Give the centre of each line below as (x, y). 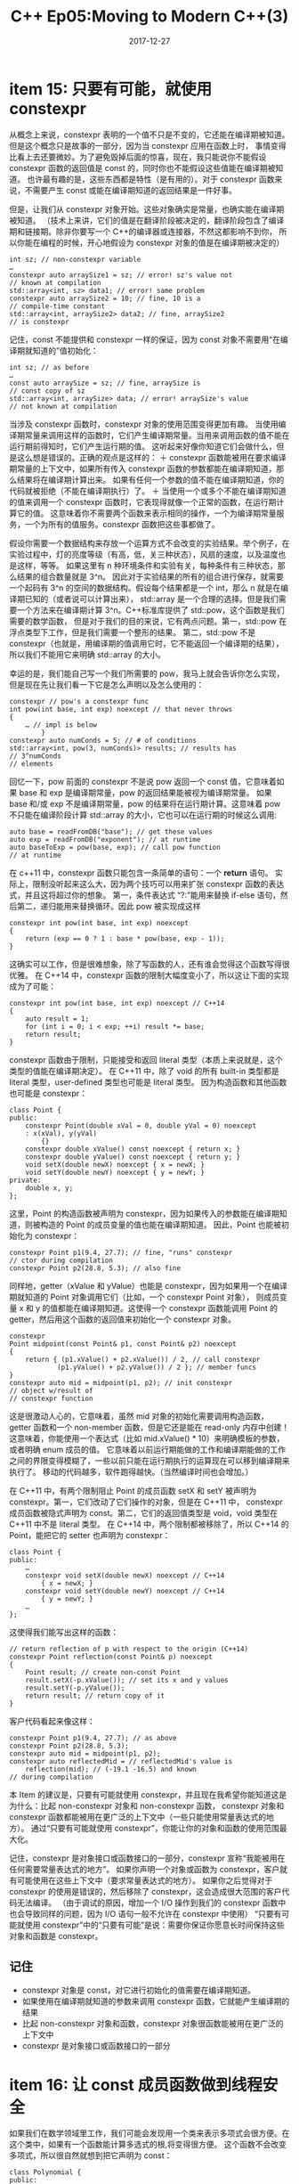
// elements (31, 763)
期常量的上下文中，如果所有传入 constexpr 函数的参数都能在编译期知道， (143, 469)
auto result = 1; (57, 1019)
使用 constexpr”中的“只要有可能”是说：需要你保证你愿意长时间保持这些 (154, 1925)
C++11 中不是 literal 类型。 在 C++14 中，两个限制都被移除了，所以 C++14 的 (149, 1524)
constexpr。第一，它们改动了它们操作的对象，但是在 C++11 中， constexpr (146, 1502)
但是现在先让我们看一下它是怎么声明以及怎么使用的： (107, 684)
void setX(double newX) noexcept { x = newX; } (115, 1164)
